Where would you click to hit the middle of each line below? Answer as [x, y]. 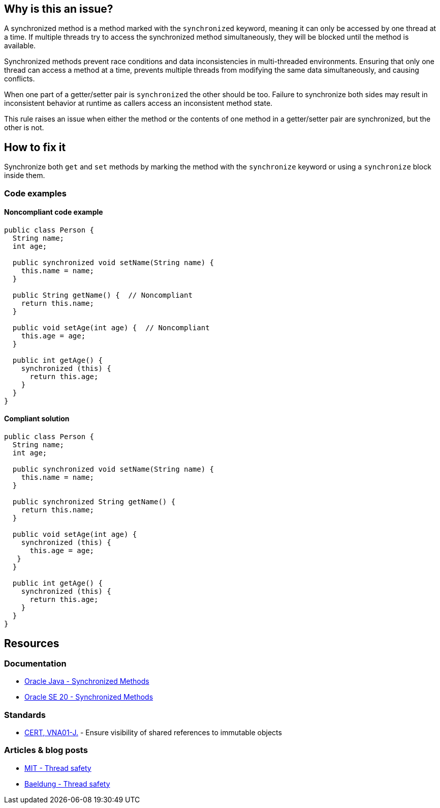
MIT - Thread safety [58, 768]
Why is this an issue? [59, 9]
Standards [25, 715]
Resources [32, 643]
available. [20, 46]
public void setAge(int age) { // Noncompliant [111, 327]
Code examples [36, 193]
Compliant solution [37, 419]
